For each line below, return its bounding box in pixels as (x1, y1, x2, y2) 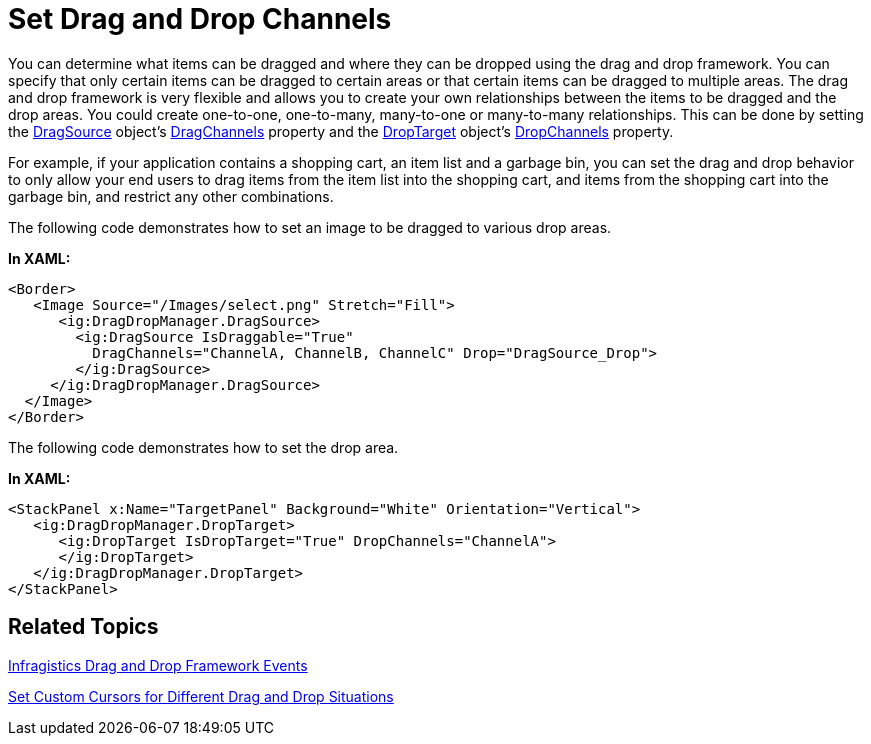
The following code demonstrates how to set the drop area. (8, 438, 399, 456)
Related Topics (8, 614, 159, 640)
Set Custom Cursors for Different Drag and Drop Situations (8, 687, 394, 705)
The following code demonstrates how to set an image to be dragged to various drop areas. (8, 218, 612, 236)
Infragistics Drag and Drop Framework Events (8, 656, 308, 674)
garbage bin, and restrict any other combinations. (8, 187, 334, 205)
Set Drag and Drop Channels (8, 2, 392, 36)
